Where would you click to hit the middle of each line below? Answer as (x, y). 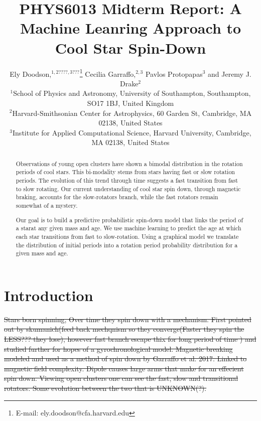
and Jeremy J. (230, 74)
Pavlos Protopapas (174, 74)
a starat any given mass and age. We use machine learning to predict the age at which (128, 228)
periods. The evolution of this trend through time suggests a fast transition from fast (127, 180)
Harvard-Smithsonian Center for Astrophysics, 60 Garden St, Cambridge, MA (132, 113)
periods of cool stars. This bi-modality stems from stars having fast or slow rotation (125, 172)
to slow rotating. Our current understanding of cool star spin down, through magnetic (128, 188)
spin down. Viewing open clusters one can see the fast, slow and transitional (121, 378)
